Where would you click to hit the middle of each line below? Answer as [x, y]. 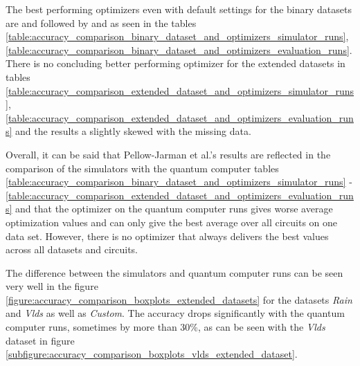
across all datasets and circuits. [72, 249]
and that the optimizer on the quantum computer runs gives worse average [174, 209]
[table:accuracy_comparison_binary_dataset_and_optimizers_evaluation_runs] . [179, 49]
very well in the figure [52, 286]
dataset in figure [40, 340]
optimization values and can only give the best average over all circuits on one [172, 222]
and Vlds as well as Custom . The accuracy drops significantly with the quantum [175, 313]
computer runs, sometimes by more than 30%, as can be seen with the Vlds [165, 327]
